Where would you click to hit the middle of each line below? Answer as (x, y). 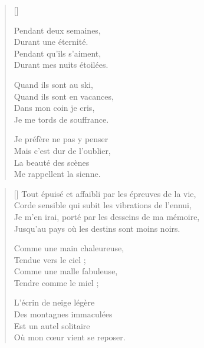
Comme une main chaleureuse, (69, 248)
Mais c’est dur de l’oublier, (62, 150)
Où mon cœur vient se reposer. (70, 337)
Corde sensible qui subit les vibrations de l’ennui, (103, 205)
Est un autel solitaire (52, 325)
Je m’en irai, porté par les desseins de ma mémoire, (107, 216)
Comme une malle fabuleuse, (66, 271)
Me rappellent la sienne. (57, 174)
